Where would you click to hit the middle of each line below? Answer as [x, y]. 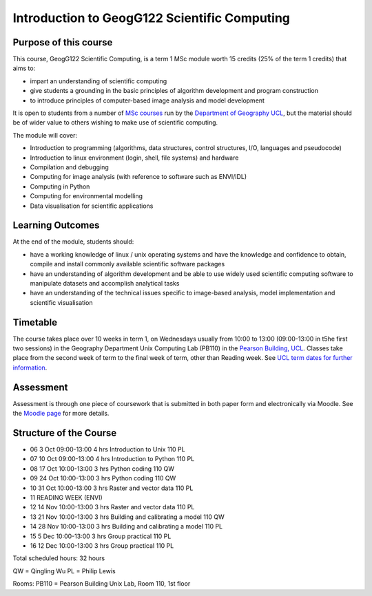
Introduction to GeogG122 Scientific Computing [152, 18]
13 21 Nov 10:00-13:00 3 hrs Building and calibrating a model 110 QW [127, 517]
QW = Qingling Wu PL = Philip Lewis [64, 571]
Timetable [35, 322]
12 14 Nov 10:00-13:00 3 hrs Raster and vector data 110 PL [112, 507]
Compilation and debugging [70, 167]
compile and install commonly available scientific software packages [127, 264]
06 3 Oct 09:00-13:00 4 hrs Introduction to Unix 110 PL [107, 449]
